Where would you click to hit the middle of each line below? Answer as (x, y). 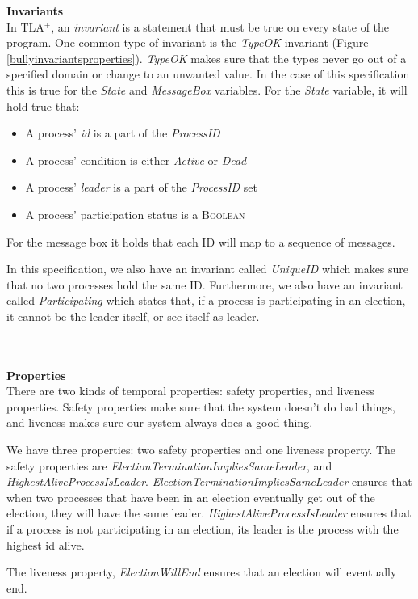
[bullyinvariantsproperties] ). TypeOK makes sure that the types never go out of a (207, 58)
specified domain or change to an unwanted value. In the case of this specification (208, 74)
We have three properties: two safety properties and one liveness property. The (201, 450)
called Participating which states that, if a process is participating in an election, (206, 300)
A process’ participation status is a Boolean (135, 214)
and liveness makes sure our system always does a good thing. (160, 422)
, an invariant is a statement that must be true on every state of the (220, 26)
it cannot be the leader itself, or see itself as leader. (133, 316)
